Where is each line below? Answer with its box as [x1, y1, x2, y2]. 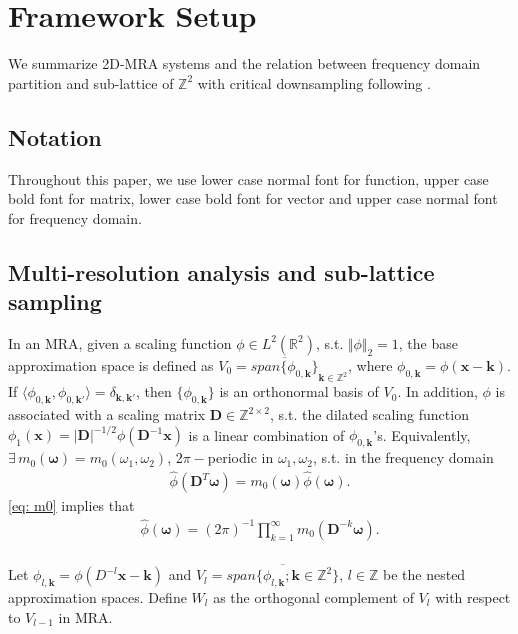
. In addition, [397, 381, 478, 402]
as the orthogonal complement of [213, 586, 414, 607]
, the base [398, 332, 458, 353]
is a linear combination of [188, 424, 345, 445]
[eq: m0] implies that [8, 495, 135, 516]
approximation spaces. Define [8, 586, 187, 607]
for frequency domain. [8, 207, 142, 228]
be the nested [383, 564, 466, 585]
